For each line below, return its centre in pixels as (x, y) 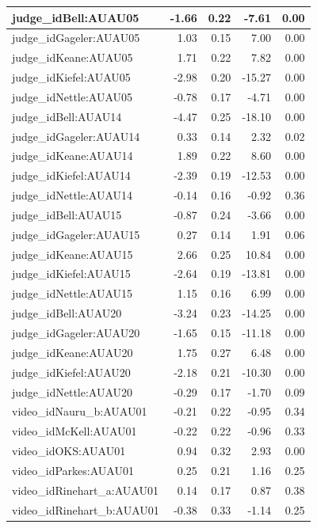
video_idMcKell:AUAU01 (74, 431)
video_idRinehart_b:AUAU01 (86, 509)
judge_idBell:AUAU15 (67, 214)
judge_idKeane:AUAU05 (73, 57)
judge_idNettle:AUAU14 (73, 195)
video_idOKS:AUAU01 (69, 451)
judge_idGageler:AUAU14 (76, 136)
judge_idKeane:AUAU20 (73, 352)
